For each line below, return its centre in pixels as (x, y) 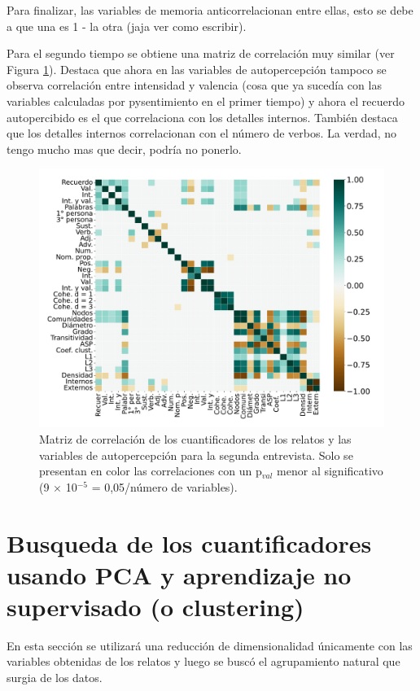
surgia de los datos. (55, 677)
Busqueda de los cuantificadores (189, 542)
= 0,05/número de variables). (164, 486)
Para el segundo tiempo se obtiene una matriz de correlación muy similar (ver (201, 53)
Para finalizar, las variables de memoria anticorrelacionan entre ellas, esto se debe (210, 10)
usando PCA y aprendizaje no (179, 574)
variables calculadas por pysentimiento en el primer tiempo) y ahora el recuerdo (206, 101)
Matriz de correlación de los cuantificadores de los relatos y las (195, 438)
